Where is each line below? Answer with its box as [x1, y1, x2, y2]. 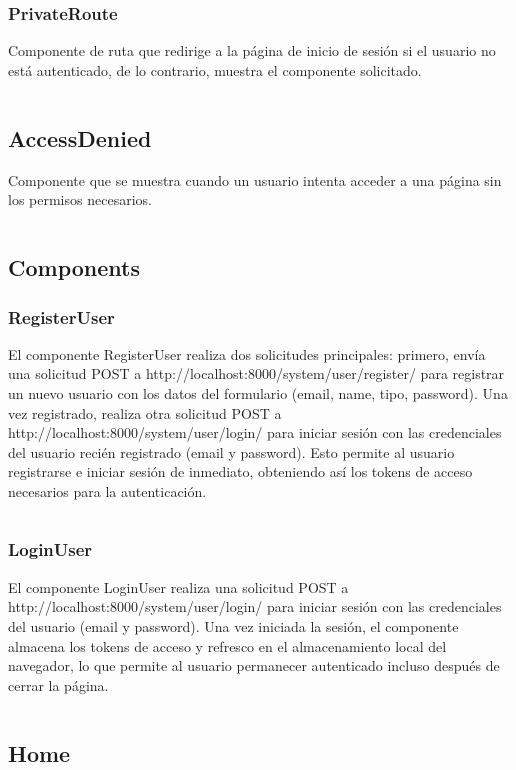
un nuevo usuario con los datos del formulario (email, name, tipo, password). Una [8, 382, 508, 403]
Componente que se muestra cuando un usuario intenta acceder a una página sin [8, 169, 502, 190]
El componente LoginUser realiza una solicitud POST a [8, 576, 349, 597]
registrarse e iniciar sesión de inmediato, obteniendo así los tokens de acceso [8, 461, 473, 482]
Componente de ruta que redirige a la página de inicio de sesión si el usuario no [8, 40, 496, 61]
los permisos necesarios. [8, 189, 152, 210]
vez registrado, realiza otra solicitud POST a [8, 402, 282, 423]
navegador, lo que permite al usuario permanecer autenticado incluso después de [8, 655, 500, 676]
